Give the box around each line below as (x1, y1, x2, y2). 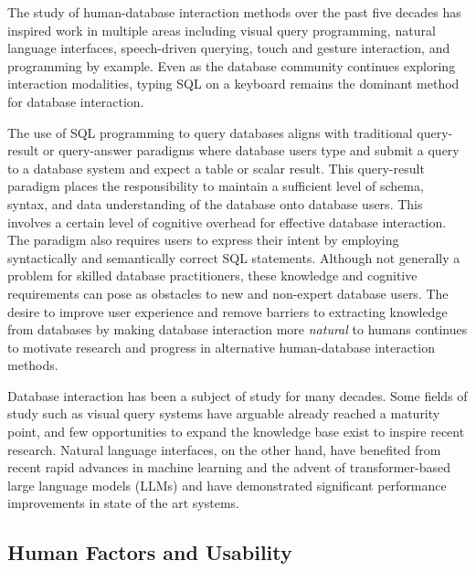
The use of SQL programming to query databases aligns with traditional (7, 122, 413, 142)
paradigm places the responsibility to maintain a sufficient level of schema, (7, 176, 424, 196)
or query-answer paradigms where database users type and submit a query (43, 141, 460, 160)
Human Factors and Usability (7, 538, 292, 566)
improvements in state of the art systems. (7, 493, 239, 513)
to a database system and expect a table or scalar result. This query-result (7, 158, 425, 177)
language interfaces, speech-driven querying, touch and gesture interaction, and (7, 38, 450, 58)
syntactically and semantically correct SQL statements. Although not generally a (7, 248, 460, 267)
